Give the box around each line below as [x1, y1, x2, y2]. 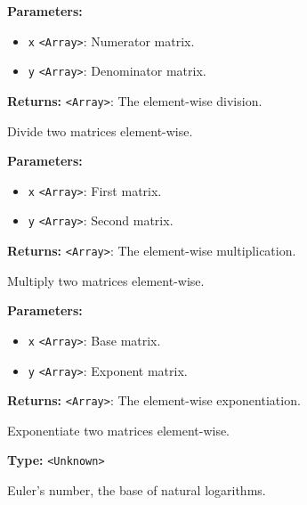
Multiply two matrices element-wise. [7, 271, 205, 289]
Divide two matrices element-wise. [7, 121, 193, 140]
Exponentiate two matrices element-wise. [7, 420, 230, 439]
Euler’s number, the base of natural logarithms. [7, 481, 266, 500]
